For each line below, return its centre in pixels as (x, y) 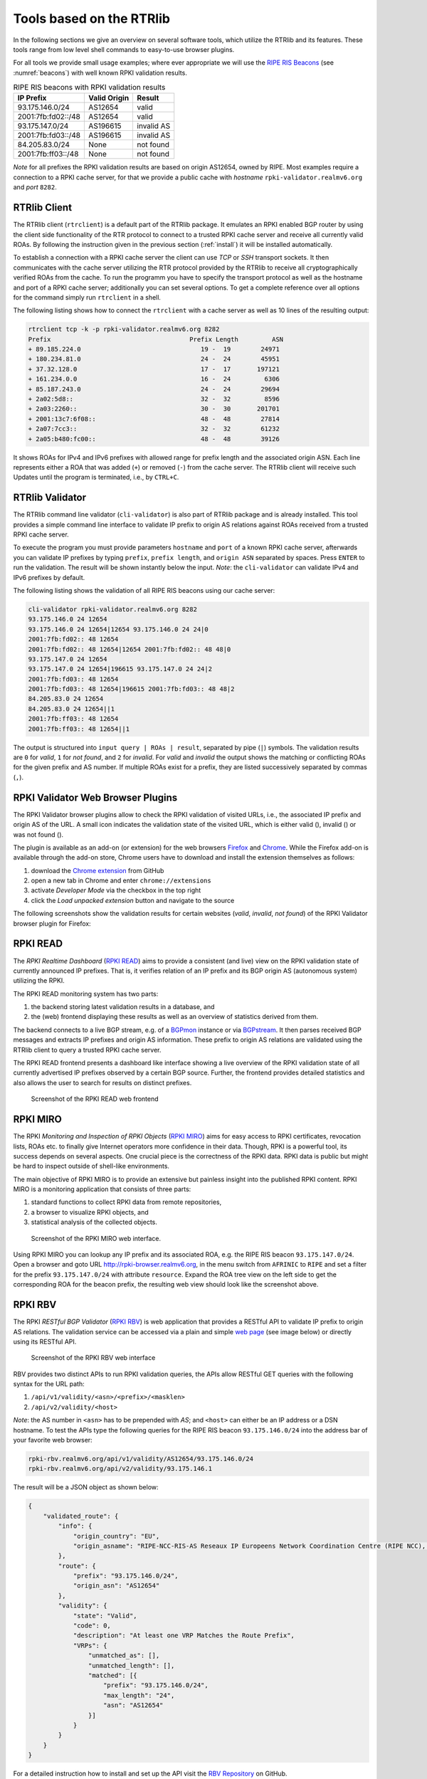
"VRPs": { (90, 1645)
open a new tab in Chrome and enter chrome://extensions (121, 881)
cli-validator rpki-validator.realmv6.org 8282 (112, 609)
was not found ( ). (38, 834)
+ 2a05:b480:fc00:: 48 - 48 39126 (154, 439)
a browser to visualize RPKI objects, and (90, 1212)
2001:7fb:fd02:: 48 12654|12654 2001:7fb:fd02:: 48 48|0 (130, 649)
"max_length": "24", (139, 1695)
